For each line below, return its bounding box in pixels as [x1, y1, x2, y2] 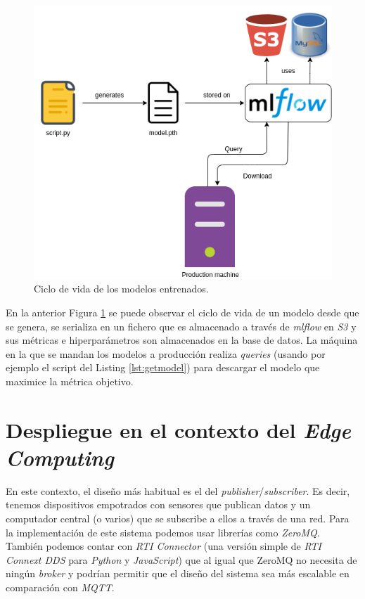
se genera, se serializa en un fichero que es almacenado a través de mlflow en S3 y [6, 318, 357, 333]
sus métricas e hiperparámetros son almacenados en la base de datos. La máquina [6, 333, 358, 347]
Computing [6, 442, 114, 472]
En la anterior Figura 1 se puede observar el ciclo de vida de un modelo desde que [6, 304, 359, 319]
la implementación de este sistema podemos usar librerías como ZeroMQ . [6, 524, 320, 539]
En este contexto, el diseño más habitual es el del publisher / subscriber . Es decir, [6, 483, 350, 498]
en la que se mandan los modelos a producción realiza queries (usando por [6, 346, 326, 361]
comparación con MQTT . [6, 579, 115, 594]
